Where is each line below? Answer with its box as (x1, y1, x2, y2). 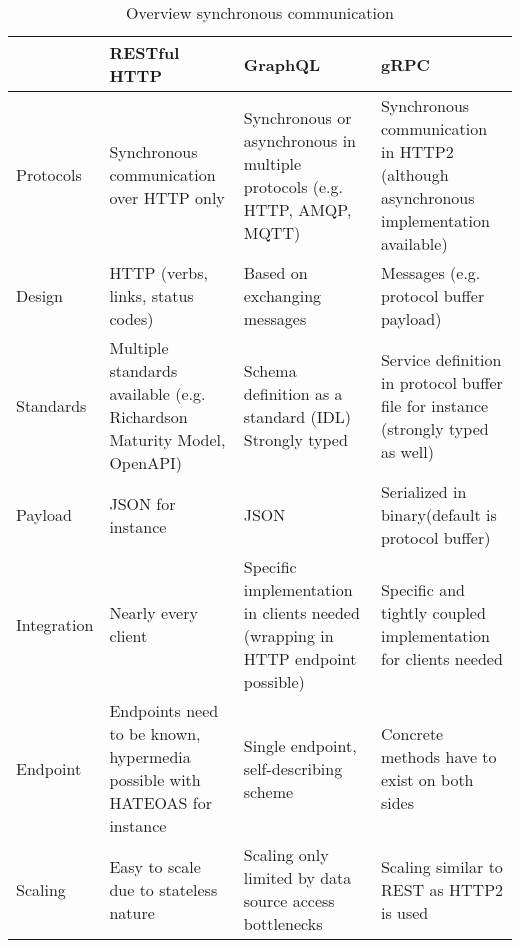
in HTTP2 (380, 140, 454, 163)
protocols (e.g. (243, 174, 343, 198)
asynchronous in (243, 128, 356, 152)
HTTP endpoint (243, 647, 357, 670)
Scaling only (243, 843, 329, 866)
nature (109, 900, 155, 924)
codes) (109, 307, 154, 330)
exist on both (380, 768, 474, 791)
